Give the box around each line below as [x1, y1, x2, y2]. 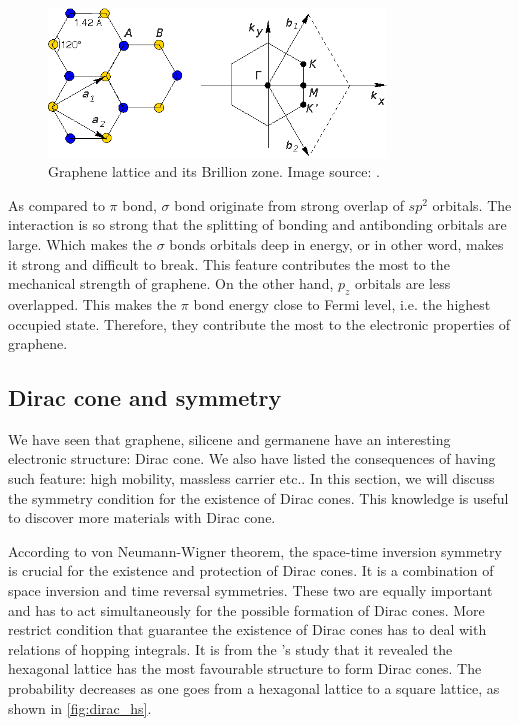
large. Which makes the [8, 233, 152, 254]
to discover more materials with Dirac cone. [8, 507, 276, 528]
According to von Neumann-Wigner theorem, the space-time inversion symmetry [8, 540, 502, 561]
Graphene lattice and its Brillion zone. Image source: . [48, 161, 380, 182]
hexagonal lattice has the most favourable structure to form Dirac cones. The [8, 658, 482, 679]
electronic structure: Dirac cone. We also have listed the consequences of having [8, 448, 496, 469]
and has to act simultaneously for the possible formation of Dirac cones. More [8, 599, 485, 620]
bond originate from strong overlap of [174, 194, 404, 215]
